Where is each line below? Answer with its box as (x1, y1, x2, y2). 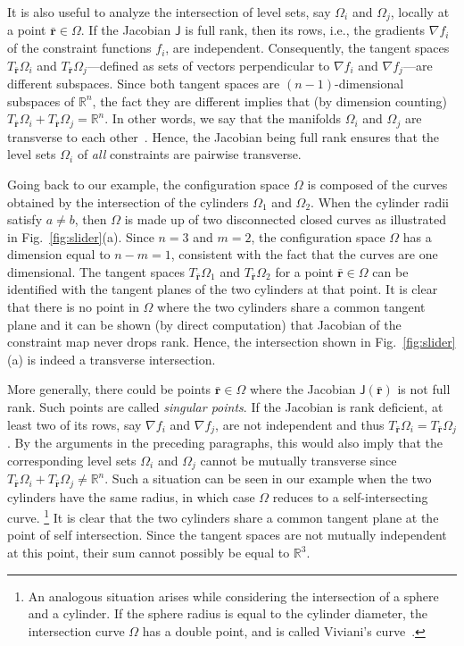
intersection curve (28, 621, 125, 640)
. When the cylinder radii (311, 192, 449, 211)
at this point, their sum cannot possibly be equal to (7, 543, 290, 562)
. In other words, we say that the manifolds (104, 109, 342, 128)
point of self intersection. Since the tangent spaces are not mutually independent (7, 525, 447, 544)
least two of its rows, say (7, 415, 142, 433)
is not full (397, 380, 451, 399)
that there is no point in (7, 298, 139, 316)
